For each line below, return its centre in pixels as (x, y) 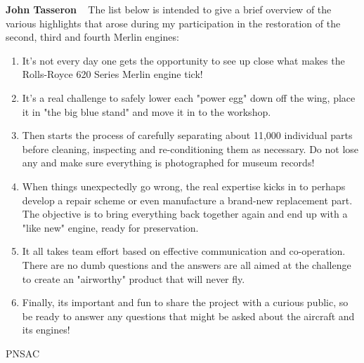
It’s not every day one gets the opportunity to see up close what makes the (183, 60)
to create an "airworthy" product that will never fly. (134, 278)
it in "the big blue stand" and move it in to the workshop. (147, 111)
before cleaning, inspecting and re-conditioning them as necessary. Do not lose (190, 148)
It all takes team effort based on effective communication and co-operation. (184, 251)
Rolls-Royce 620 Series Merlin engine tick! (112, 74)
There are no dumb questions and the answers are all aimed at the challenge (187, 264)
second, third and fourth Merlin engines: (92, 37)
